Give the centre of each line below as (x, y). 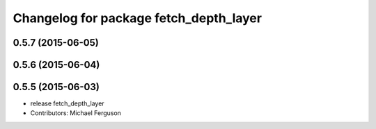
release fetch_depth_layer (67, 103)
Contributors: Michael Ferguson (76, 113)
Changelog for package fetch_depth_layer (138, 18)
